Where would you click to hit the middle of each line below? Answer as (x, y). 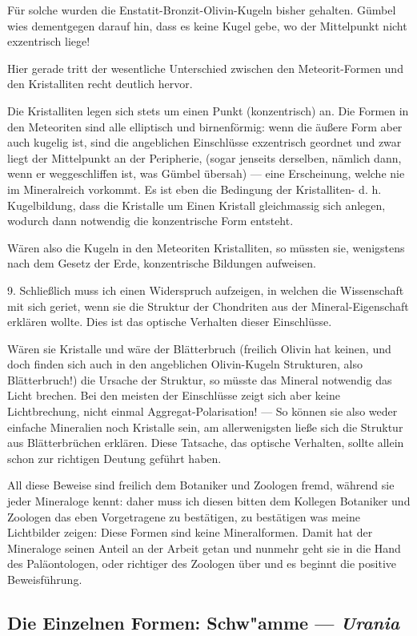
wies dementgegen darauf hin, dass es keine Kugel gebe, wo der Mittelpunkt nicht (207, 25)
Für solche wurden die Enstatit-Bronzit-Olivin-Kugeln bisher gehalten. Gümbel (202, 10)
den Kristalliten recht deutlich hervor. (100, 84)
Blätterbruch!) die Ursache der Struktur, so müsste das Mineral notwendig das (200, 379)
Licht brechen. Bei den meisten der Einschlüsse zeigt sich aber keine (174, 395)
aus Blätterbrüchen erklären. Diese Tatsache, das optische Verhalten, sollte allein (206, 443)
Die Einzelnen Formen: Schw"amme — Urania (204, 622)
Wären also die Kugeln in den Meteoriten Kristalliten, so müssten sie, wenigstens (206, 247)
